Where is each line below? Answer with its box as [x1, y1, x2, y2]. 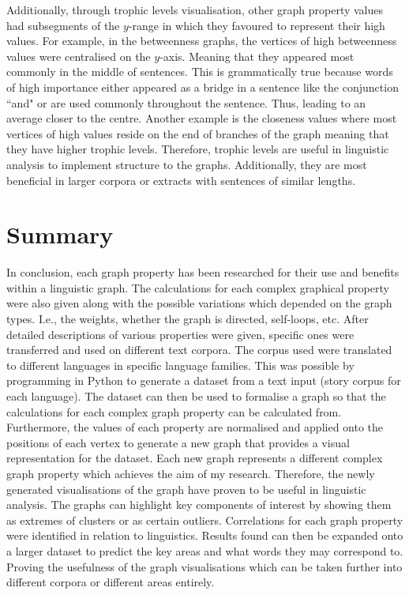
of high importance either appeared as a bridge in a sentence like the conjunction [6, 78, 399, 95]
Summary [6, 218, 114, 250]
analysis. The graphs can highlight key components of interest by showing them [6, 496, 392, 513]
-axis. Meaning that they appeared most [159, 47, 355, 64]
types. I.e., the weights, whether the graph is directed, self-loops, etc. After [6, 311, 369, 327]
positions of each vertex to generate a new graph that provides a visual [6, 434, 350, 450]
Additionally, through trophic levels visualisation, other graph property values [6, 2, 384, 17]
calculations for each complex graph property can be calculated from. [6, 403, 342, 420]
